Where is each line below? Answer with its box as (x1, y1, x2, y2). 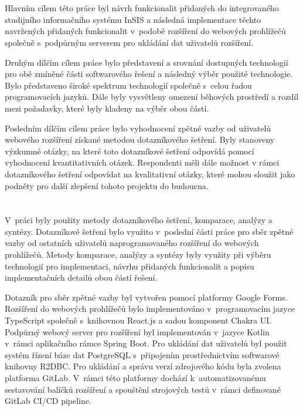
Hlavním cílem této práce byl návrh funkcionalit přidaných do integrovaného (5, 2, 279, 14)
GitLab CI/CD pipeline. (5, 395, 91, 407)
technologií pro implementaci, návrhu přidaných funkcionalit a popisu (5, 260, 254, 272)
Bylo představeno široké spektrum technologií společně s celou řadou (5, 79, 252, 91)
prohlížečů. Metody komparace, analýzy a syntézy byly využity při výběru (5, 248, 271, 261)
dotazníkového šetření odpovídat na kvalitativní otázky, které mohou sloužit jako (5, 167, 295, 180)
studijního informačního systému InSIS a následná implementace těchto (5, 13, 261, 25)
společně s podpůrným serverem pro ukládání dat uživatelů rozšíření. (5, 36, 254, 48)
